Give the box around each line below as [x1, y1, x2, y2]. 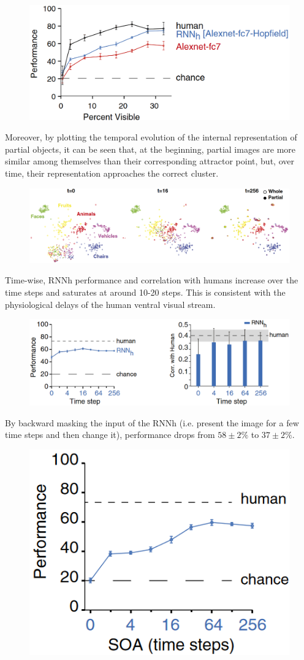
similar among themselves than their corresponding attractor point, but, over [5, 155, 294, 167]
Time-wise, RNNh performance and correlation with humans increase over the [5, 274, 298, 286]
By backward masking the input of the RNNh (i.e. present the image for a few [5, 416, 299, 429]
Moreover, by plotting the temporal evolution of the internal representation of [5, 131, 297, 144]
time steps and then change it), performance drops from [5, 428, 215, 441]
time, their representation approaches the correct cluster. [5, 166, 219, 179]
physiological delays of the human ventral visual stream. [5, 297, 216, 310]
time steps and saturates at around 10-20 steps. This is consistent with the [5, 285, 286, 298]
